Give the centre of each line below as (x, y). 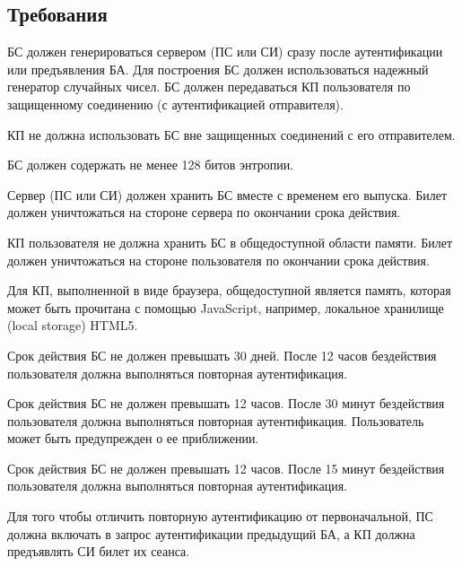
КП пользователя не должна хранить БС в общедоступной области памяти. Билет (230, 242)
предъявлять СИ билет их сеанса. (99, 551)
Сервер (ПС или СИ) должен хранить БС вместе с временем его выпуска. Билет (227, 194)
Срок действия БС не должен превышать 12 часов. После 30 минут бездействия (226, 403)
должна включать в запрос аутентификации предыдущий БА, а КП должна (211, 533)
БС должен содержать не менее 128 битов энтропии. (151, 165)
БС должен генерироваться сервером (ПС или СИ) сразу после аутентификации (225, 52)
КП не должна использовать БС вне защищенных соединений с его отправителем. (231, 134)
